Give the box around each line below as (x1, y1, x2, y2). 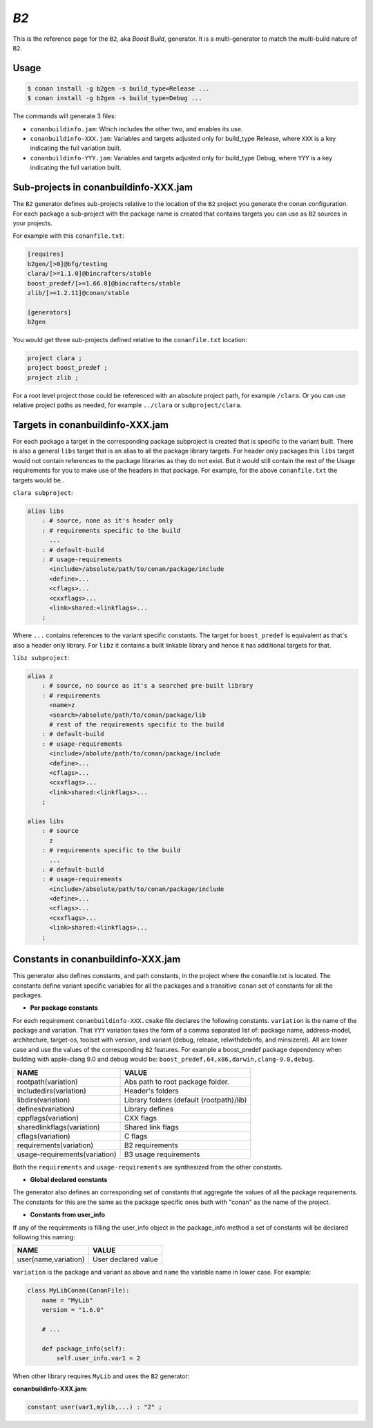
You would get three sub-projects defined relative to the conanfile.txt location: (12, 336, 248, 344)
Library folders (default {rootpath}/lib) (124, 1095, 247, 1105)
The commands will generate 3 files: (12, 112, 117, 120)
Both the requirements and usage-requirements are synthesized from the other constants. (12, 1163, 283, 1171)
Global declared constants (30, 1176, 108, 1184)
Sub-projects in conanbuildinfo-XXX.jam (12, 182, 193, 194)
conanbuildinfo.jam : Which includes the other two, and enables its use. (30, 124, 243, 133)
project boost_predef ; (27, 364, 108, 372)
